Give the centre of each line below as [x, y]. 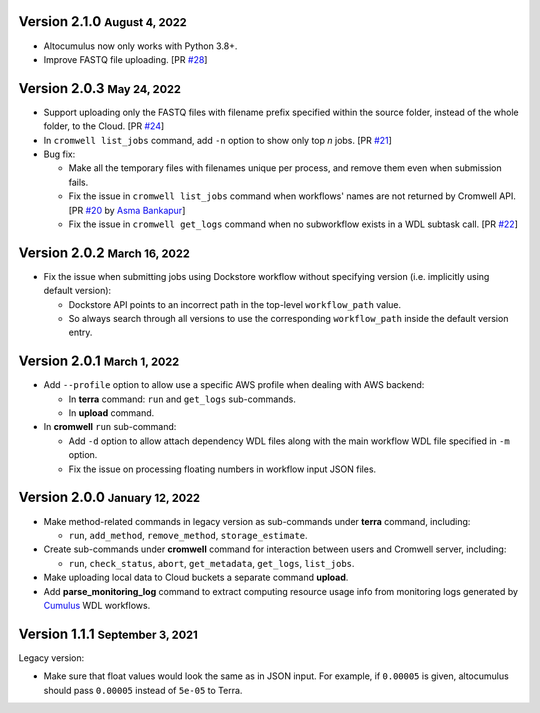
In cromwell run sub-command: [110, 427]
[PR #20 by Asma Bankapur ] [127, 210]
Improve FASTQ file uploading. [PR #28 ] [125, 59]
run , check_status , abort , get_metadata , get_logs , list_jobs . [211, 563]
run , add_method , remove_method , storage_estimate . [188, 535]
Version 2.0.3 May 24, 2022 [100, 88]
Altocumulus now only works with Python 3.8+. [140, 46]
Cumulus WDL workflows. [97, 605]
